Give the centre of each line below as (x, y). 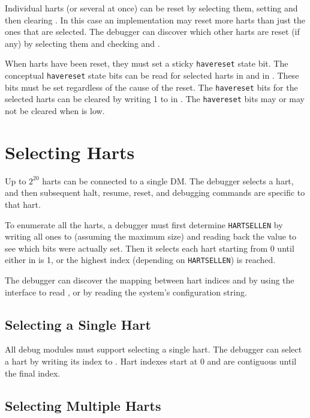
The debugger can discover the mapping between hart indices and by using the (150, 280)
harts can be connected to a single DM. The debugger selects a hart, (168, 180)
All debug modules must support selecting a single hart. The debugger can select (154, 349)
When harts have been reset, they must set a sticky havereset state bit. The (147, 63)
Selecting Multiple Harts (83, 405)
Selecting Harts (70, 152)
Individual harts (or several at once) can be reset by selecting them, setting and (151, 8)
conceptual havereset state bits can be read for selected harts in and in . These (152, 75)
